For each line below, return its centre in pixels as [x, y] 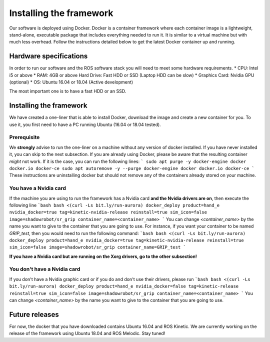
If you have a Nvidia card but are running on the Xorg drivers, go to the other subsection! [103, 256]
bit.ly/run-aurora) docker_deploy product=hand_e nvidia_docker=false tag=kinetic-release [124, 286]
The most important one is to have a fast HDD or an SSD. [68, 91]
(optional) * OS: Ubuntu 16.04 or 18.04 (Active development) [71, 82]
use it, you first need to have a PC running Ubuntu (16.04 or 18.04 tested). [85, 124]
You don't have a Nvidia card [45, 269]
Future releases [34, 314]
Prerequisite [24, 137]
